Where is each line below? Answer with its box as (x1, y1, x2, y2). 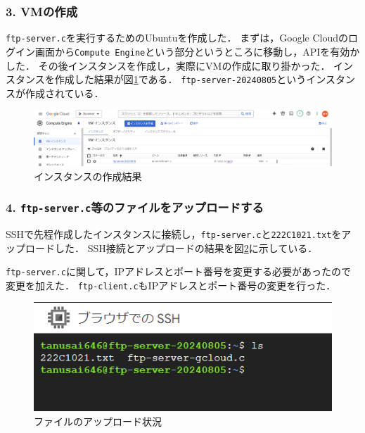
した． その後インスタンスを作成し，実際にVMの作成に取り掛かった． (6, 58, 331, 73)
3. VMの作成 (6, 2, 78, 20)
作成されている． (25, 85, 104, 100)
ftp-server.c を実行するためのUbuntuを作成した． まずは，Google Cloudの (6, 30, 348, 45)
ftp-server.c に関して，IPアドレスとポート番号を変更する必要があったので (6, 264, 352, 279)
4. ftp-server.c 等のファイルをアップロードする (6, 199, 264, 216)
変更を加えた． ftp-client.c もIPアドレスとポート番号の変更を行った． (6, 277, 336, 292)
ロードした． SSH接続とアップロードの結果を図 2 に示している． (25, 240, 318, 255)
